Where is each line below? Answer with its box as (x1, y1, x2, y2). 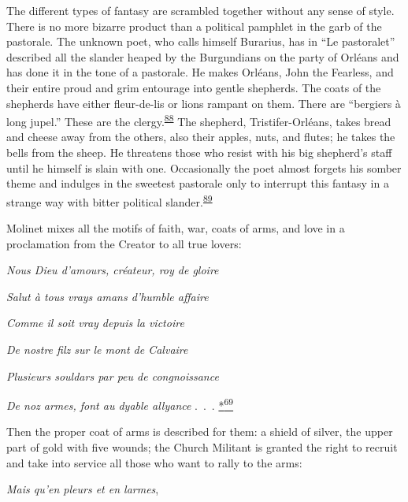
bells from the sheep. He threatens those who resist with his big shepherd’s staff (6, 144, 392, 160)
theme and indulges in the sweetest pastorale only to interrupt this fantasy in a (6, 175, 389, 192)
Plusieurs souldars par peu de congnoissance (6, 367, 219, 384)
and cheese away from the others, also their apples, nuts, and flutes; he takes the (6, 128, 395, 145)
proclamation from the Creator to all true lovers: (6, 235, 242, 251)
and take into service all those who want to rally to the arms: (6, 454, 302, 470)
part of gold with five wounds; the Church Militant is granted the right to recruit (6, 439, 398, 456)
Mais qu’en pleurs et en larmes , (6, 481, 159, 497)
